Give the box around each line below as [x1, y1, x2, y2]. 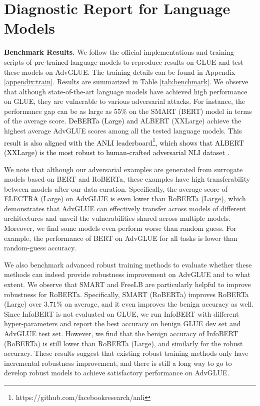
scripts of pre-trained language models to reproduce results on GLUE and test [4, 56, 243, 67]
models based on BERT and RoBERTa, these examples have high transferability [4, 174, 250, 184]
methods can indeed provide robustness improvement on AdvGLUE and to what [4, 269, 250, 280]
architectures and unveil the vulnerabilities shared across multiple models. [4, 213, 230, 223]
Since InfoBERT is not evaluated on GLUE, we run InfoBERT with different [4, 308, 239, 319]
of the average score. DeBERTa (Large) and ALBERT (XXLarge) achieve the [4, 115, 241, 126]
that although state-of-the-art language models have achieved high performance [4, 86, 247, 96]
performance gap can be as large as [4, 105, 112, 116]
